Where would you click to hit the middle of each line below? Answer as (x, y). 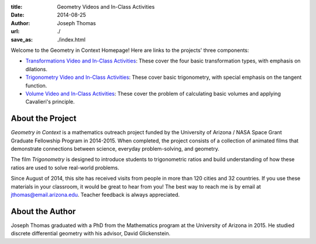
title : (17, 7)
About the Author (43, 211)
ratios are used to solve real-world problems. (65, 168)
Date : (18, 15)
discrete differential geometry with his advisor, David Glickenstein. (91, 233)
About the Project (44, 119)
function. (36, 85)
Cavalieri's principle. (50, 102)
